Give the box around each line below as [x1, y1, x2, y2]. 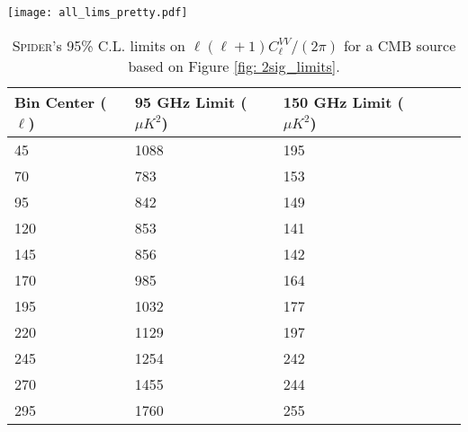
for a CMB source [343, 34, 456, 56]
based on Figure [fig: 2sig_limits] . [128, 55, 340, 76]
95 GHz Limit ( [134, 91, 247, 112]
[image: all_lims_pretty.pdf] [7, 6, 188, 19]
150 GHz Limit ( [283, 91, 404, 112]
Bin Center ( [14, 91, 107, 112]
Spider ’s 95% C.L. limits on [12, 34, 185, 56]
